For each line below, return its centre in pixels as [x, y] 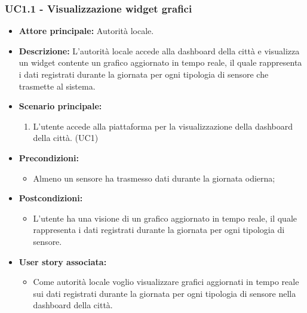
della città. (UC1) [66, 138]
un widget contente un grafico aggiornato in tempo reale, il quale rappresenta [160, 62]
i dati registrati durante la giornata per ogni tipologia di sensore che [144, 74]
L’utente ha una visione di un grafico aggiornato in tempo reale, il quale [165, 218]
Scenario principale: [60, 106]
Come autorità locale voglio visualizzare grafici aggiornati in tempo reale [166, 282]
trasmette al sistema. [57, 86]
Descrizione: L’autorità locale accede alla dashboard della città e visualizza [159, 50]
